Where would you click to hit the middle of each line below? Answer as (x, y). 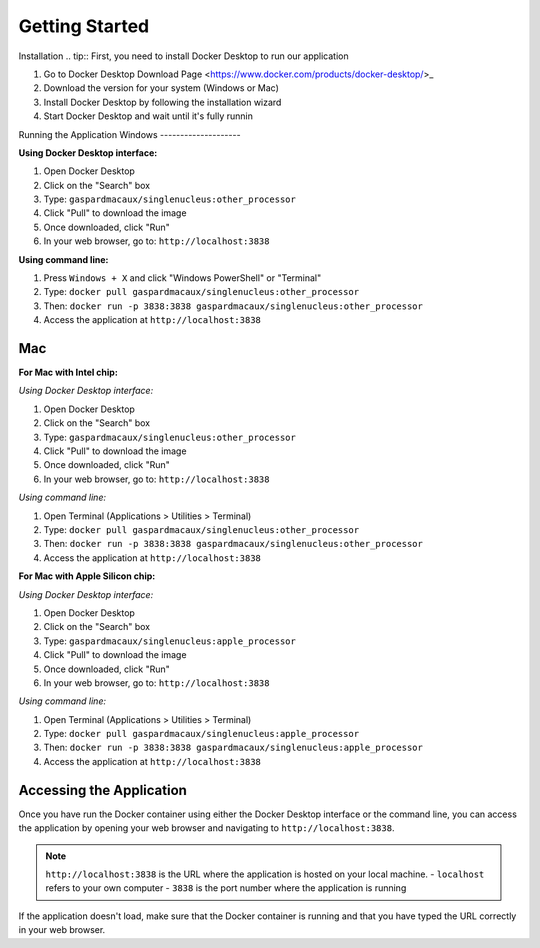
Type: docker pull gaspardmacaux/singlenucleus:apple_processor (201, 734)
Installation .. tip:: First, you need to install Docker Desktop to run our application (183, 56)
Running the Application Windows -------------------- (129, 134)
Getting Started (84, 26)
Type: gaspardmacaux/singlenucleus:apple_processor (170, 641)
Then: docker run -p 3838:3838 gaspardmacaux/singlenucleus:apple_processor (233, 747)
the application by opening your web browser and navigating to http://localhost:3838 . (206, 828)
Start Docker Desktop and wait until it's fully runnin (148, 116)
